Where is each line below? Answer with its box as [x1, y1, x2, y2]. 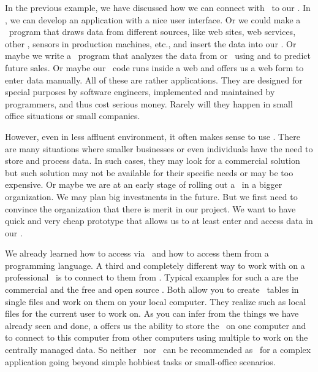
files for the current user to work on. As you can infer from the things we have [5, 307, 299, 320]
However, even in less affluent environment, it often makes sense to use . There [5, 130, 300, 142]
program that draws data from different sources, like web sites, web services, [9, 25, 296, 38]
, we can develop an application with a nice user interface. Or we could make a [5, 13, 301, 26]
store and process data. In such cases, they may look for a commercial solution [5, 154, 300, 167]
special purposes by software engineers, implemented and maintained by [5, 85, 275, 98]
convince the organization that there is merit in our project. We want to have [5, 202, 296, 215]
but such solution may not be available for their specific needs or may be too [5, 166, 293, 179]
